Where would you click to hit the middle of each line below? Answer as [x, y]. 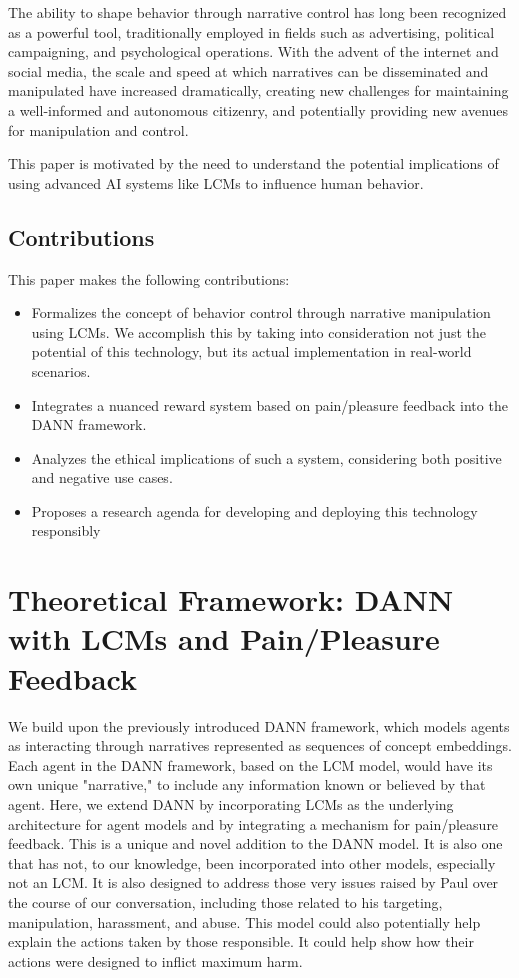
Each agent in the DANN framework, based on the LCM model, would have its [250, 764]
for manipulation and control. [98, 129]
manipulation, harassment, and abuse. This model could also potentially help [244, 921]
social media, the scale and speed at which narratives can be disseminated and [248, 70]
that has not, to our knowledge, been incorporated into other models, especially [252, 862]
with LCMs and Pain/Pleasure [224, 638]
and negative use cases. [102, 477]
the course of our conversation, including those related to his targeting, [225, 901]
